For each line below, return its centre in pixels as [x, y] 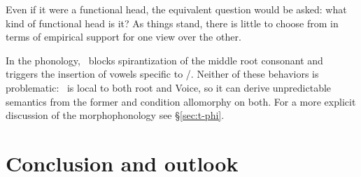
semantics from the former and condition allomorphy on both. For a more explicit [181, 101]
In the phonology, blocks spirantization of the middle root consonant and [164, 60]
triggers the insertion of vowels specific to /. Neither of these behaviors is [162, 74]
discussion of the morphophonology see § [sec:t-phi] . [115, 115]
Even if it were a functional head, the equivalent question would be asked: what [176, 9]
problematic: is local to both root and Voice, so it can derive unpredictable [169, 87]
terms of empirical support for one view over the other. [123, 37]
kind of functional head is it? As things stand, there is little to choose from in [172, 23]
